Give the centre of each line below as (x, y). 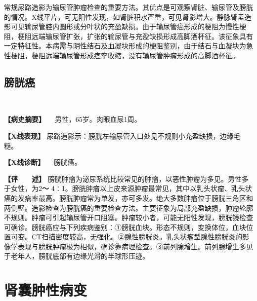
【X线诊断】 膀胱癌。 (43, 162)
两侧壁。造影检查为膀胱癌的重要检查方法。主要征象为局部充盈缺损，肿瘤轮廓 (128, 207)
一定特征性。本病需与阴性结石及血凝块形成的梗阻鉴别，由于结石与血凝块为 (125, 46)
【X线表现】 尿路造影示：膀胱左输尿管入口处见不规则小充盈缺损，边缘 (119, 135)
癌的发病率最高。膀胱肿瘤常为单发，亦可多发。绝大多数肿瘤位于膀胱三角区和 (128, 198)
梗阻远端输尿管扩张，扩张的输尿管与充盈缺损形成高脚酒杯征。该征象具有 (135, 36)
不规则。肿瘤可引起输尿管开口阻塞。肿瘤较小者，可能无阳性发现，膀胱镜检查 (128, 217)
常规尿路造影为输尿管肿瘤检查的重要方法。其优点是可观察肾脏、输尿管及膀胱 (128, 7)
